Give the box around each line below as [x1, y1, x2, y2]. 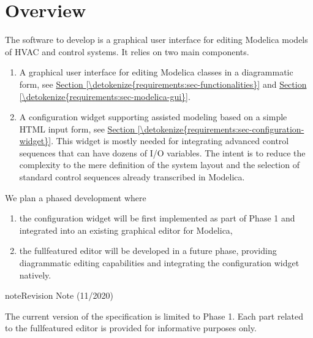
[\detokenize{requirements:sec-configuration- [137, 122, 304, 135]
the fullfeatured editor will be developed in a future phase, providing [19, 244, 277, 257]
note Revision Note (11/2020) [5, 289, 113, 302]
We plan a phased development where [5, 191, 146, 204]
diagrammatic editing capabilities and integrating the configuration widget [19, 256, 300, 269]
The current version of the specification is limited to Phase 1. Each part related [5, 309, 303, 322]
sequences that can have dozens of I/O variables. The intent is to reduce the [19, 146, 306, 159]
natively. [19, 268, 51, 281]
